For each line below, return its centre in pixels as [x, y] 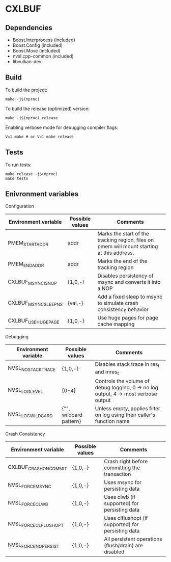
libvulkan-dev [27, 61]
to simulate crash [118, 303]
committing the [122, 468]
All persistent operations [133, 539]
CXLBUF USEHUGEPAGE [34, 321]
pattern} [72, 421]
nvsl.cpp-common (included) [43, 56]
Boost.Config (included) [37, 45]
